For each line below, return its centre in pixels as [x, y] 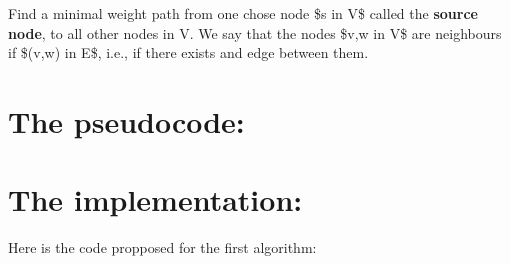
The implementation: [155, 199]
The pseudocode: [126, 120]
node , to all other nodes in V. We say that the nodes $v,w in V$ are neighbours [255, 32]
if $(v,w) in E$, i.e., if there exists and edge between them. [188, 52]
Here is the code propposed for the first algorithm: [162, 247]
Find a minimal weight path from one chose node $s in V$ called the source [243, 13]
